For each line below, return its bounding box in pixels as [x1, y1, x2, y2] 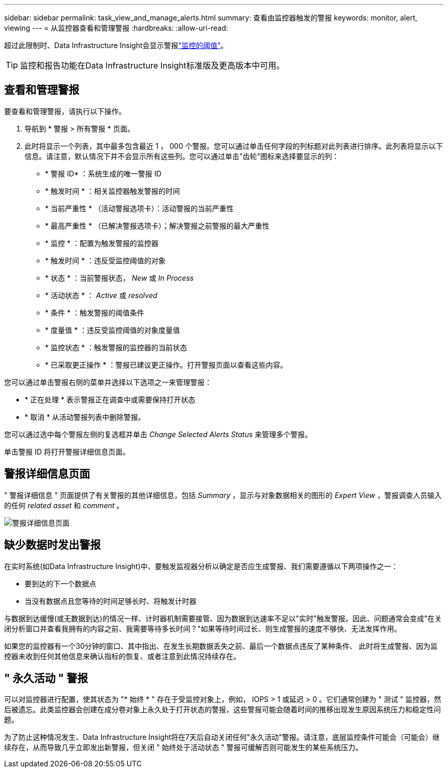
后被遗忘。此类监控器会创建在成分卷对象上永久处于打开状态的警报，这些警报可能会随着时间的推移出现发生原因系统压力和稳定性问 [4, 705, 441, 714]
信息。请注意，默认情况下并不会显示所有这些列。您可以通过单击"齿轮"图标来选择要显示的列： [25, 151, 340, 161]
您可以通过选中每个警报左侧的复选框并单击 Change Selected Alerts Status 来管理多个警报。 [4, 429, 312, 439]
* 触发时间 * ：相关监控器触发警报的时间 [45, 186, 180, 195]
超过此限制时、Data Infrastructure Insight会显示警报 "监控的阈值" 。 [4, 41, 228, 50]
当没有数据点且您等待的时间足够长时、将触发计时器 [25, 596, 196, 605]
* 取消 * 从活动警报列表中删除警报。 [25, 412, 145, 421]
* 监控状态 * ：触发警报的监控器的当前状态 [45, 343, 187, 352]
